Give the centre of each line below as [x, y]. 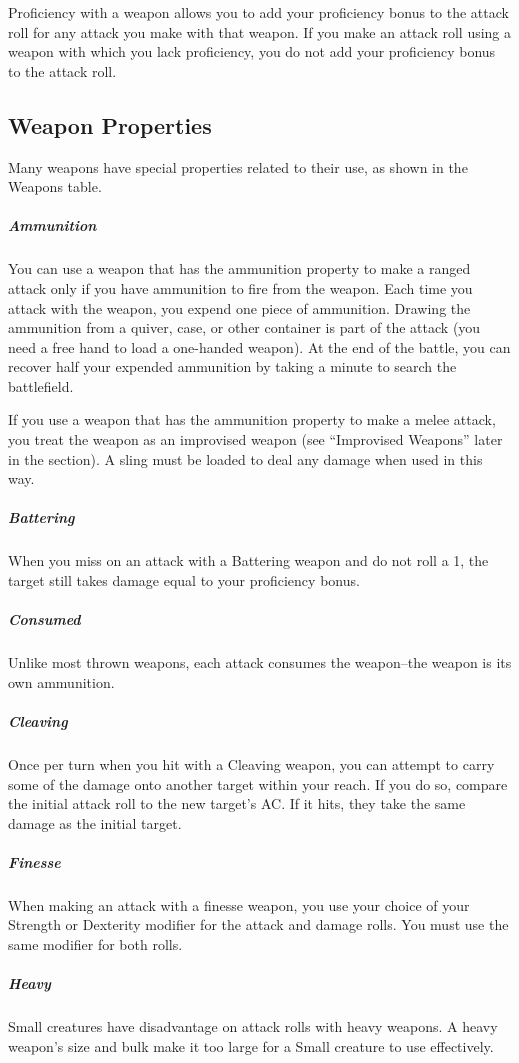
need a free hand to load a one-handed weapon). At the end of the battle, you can [259, 346]
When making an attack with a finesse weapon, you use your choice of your [239, 904]
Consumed [44, 619]
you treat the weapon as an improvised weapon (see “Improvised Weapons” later [255, 439]
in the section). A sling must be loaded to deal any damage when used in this [245, 458]
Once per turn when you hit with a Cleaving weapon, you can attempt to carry [251, 763]
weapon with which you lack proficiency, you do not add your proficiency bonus [252, 51]
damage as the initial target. [95, 822]
